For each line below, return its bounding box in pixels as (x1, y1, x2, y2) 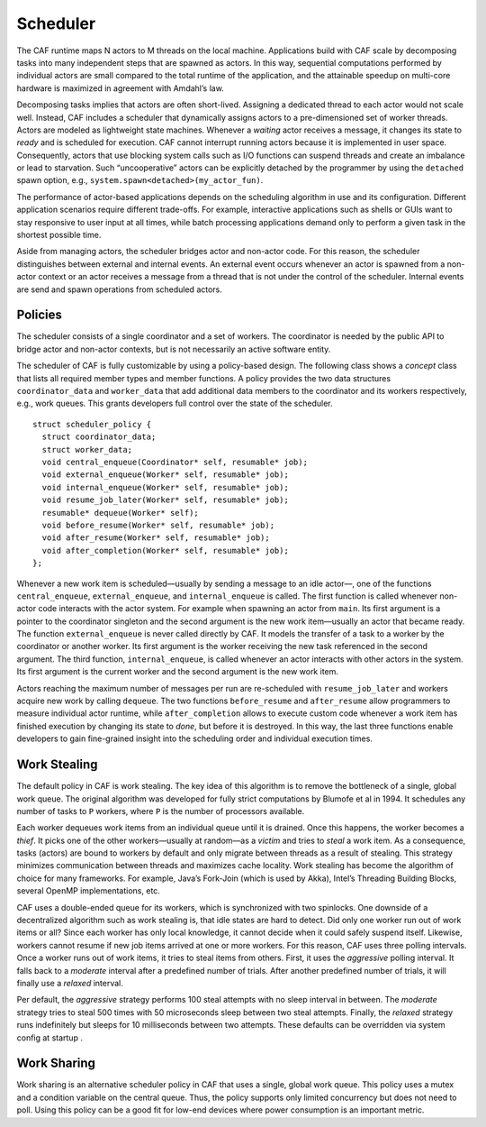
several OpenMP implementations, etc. (16, 885, 161, 896)
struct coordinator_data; (41, 432, 157, 442)
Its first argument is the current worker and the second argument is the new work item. (16, 666, 339, 677)
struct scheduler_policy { (32, 419, 152, 429)
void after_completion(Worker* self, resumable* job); (41, 545, 290, 555)
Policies (16, 307, 63, 323)
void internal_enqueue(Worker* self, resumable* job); (41, 482, 290, 492)
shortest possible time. (16, 230, 102, 241)
